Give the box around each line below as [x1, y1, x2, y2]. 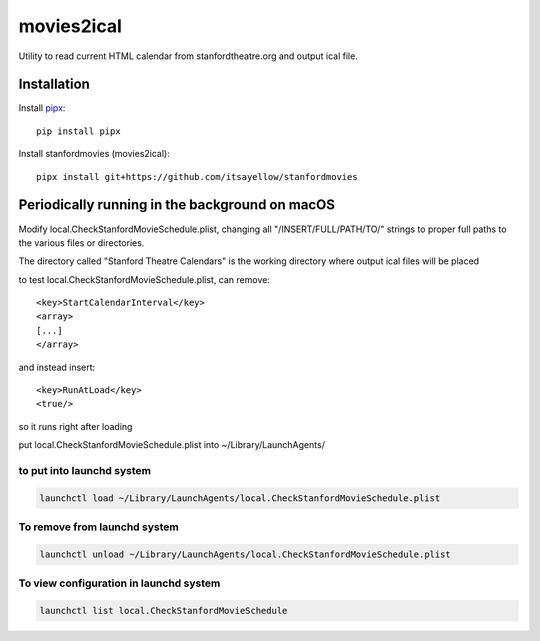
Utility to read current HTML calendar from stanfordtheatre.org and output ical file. [18, 50, 359, 62]
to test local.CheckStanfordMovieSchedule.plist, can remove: [18, 273, 270, 285]
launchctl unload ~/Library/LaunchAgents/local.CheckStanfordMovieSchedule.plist [39, 548, 452, 560]
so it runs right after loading [18, 420, 133, 432]
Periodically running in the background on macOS [18, 196, 335, 214]
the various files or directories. [18, 236, 145, 249]
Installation [18, 76, 90, 93]
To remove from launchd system [18, 520, 179, 534]
